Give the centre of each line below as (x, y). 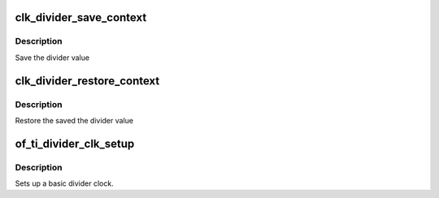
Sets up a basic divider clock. (64, 183)
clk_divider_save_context (81, 17)
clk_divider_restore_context (87, 81)
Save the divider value (52, 58)
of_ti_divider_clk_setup (75, 143)
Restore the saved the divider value (74, 120)
